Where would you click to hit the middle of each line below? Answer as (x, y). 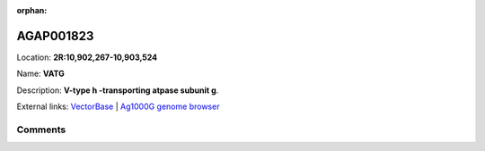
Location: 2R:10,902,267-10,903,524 (87, 57)
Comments (41, 130)
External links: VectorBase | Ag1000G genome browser (118, 106)
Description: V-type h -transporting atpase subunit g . (118, 90)
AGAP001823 (55, 36)
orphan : (32, 10)
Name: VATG (40, 74)
